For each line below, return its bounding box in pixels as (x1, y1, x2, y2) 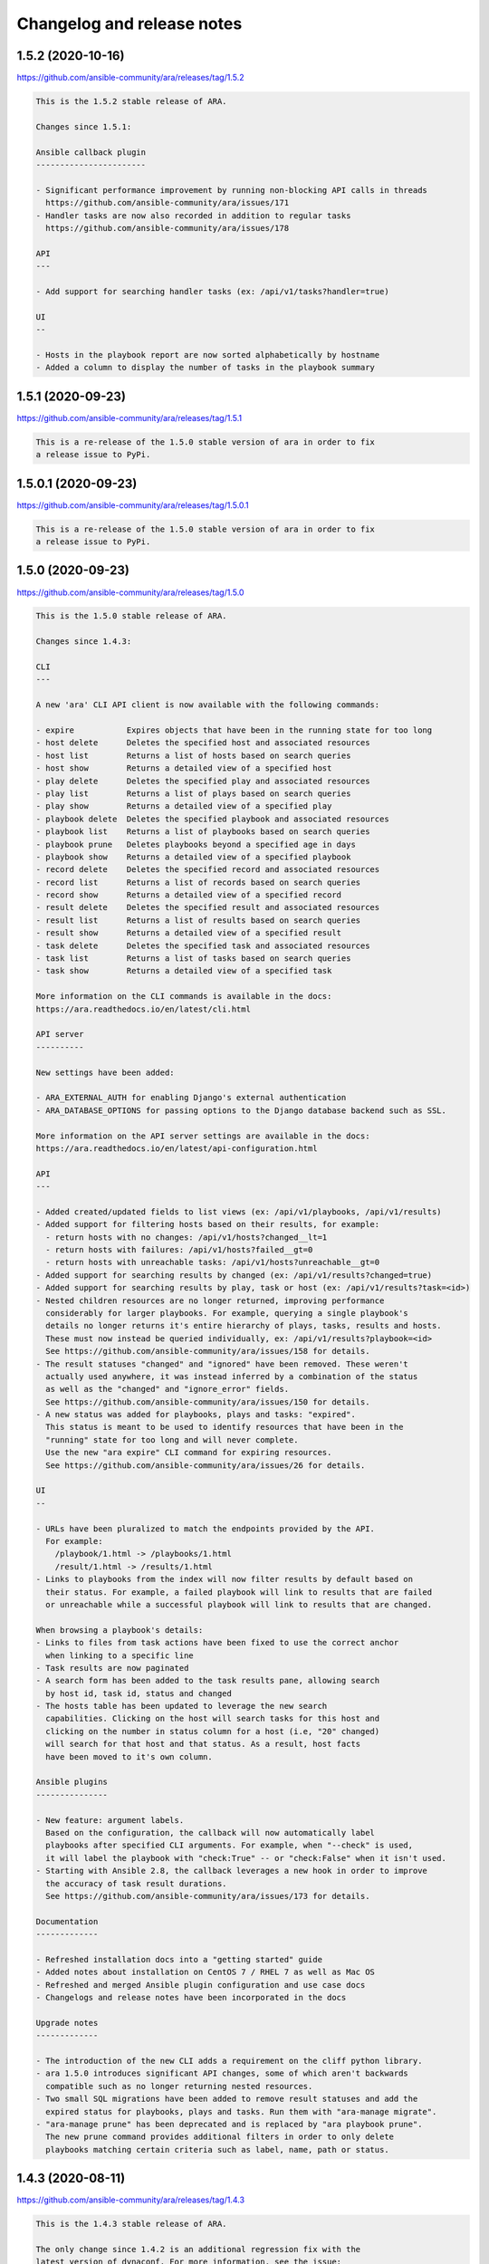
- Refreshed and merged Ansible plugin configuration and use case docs (35, 1980, 366, 1990)
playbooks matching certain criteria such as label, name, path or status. (45, 2144, 389, 2154)
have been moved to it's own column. (45, 1751, 213, 1761)
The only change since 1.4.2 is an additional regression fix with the (35, 2244, 361, 2255)
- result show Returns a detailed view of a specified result (35, 928, 342, 938)
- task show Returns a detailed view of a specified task (35, 965, 332, 976)
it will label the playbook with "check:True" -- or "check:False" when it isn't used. (45, 1853, 447, 1863)
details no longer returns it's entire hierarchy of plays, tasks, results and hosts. (45, 1320, 443, 1331)
